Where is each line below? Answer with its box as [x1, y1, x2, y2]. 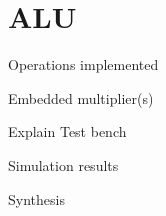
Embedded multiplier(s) [8, 87, 154, 108]
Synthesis [8, 188, 65, 209]
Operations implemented [8, 54, 159, 75]
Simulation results [8, 154, 119, 175]
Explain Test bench [8, 121, 127, 142]
